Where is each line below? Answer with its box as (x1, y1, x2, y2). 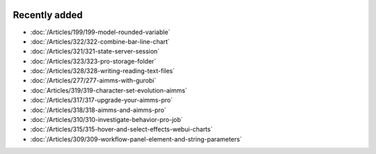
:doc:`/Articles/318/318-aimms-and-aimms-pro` (30, 105, 166, 114)
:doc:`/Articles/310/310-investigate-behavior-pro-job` (30, 116, 184, 124)
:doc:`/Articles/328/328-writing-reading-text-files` (30, 67, 175, 75)
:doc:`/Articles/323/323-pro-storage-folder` (30, 56, 157, 66)
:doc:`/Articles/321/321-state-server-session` (30, 47, 160, 56)
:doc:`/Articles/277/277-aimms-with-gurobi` (30, 77, 157, 85)
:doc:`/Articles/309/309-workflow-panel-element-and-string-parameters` (30, 134, 242, 143)
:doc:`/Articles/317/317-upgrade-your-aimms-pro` (30, 96, 173, 105)
